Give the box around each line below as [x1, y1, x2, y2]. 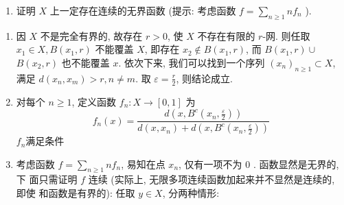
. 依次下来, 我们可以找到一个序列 [118, 55, 265, 69]
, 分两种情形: [162, 186, 220, 200]
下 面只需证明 [16, 172, 78, 186]
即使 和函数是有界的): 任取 [16, 186, 135, 200]
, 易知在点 [121, 156, 165, 171]
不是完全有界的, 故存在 [40, 28, 143, 43]
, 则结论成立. [176, 71, 233, 85]
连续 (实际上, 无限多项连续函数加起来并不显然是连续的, [88, 172, 335, 186]
